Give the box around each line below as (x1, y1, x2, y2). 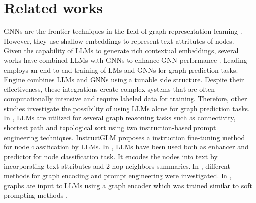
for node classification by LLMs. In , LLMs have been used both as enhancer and (4, 142, 249, 152)
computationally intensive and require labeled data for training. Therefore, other (4, 93, 247, 104)
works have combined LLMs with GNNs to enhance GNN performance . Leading (4, 55, 247, 65)
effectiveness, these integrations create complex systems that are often (4, 84, 215, 94)
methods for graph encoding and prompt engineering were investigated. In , (4, 171, 232, 181)
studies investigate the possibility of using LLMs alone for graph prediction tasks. (4, 103, 250, 113)
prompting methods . (4, 190, 67, 200)
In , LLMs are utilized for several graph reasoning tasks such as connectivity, (4, 113, 236, 123)
